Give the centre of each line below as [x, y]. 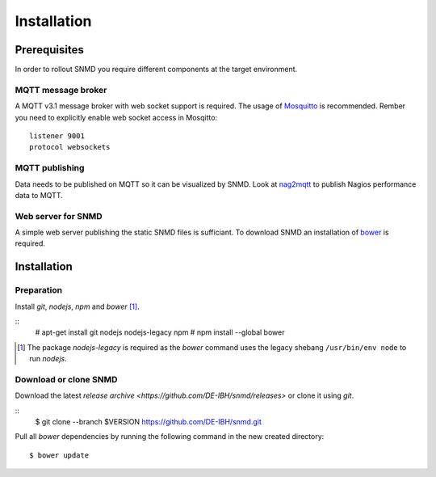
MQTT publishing [50, 168]
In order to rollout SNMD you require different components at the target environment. [156, 70]
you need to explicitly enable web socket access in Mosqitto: [116, 117]
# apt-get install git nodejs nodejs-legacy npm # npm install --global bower [160, 332]
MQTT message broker [61, 90]
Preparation [39, 290]
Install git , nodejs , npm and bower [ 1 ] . [78, 306]
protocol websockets [70, 147]
